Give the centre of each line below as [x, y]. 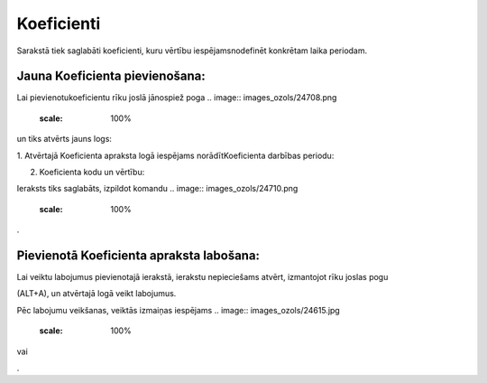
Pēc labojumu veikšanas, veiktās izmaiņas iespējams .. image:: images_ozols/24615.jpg [178, 310]
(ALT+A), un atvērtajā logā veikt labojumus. [96, 294]
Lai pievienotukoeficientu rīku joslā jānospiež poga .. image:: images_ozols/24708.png [177, 98]
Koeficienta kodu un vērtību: [92, 173]
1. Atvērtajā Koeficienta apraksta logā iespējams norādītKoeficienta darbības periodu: [175, 155]
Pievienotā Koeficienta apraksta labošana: [138, 256]
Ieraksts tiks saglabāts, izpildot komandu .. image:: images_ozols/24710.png [157, 189]
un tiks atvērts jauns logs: [64, 139]
